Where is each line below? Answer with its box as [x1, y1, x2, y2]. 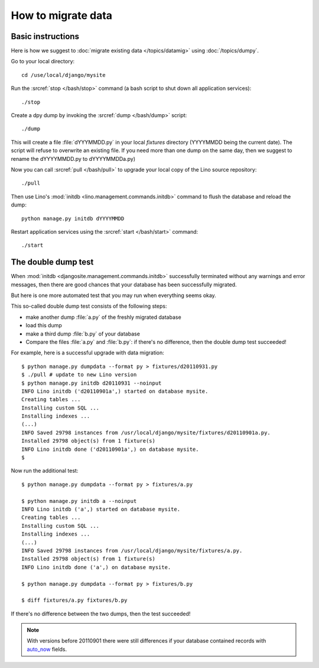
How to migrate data [11, 9, 112, 22]
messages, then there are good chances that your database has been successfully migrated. [11, 281, 237, 288]
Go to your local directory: [11, 58, 75, 65]
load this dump [25, 322, 62, 329]
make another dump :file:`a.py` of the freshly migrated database [25, 314, 181, 321]
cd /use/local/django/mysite [21, 72, 106, 78]
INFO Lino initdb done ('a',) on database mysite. [21, 564, 171, 570]
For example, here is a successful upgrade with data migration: [11, 349, 165, 356]
